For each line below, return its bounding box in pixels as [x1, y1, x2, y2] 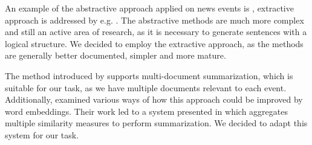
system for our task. [5, 128, 79, 141]
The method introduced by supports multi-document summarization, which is [5, 69, 293, 82]
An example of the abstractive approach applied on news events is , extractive [5, 2, 294, 14]
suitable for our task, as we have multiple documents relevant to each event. [5, 81, 287, 94]
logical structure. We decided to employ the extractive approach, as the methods [5, 37, 304, 50]
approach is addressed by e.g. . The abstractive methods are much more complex [5, 13, 304, 26]
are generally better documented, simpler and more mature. [5, 49, 226, 62]
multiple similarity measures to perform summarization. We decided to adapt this [5, 117, 308, 129]
